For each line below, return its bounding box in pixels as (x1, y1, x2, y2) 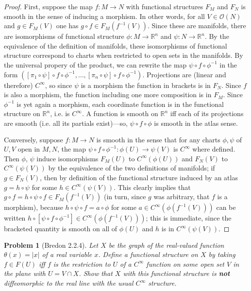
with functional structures (126, 1, 203, 11)
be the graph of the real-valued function (108, 240, 224, 250)
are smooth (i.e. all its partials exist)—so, (4, 118, 128, 128)
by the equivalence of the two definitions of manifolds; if (48, 163, 215, 173)
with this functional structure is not (123, 268, 230, 278)
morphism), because (4, 202, 63, 212)
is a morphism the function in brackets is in (81, 80, 211, 90)
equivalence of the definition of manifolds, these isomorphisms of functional (4, 40, 227, 51)
